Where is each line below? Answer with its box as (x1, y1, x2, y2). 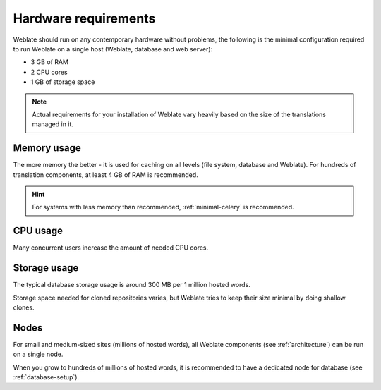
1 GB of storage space (30, 78, 95, 86)
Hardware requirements (13, 11, 156, 26)
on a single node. (13, 350, 64, 359)
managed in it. (32, 120, 74, 128)
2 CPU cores (30, 68, 68, 76)
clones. (13, 303, 35, 312)
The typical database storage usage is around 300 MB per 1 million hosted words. (13, 281, 250, 289)
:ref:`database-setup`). (13, 373, 80, 382)
